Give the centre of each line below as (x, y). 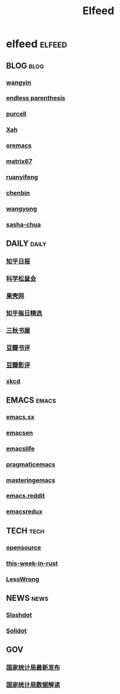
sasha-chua (23, 224)
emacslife (20, 449)
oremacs (19, 145)
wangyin (19, 82)
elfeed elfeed (37, 44)
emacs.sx (20, 417)
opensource (24, 547)
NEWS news (27, 598)
